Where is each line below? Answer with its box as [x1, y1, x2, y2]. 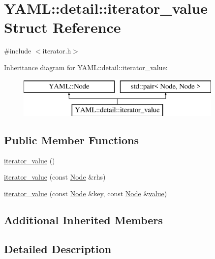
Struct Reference [4, 17, 121, 37]
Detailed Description [4, 241, 112, 256]
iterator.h [42, 46, 71, 56]
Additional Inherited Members [4, 212, 163, 228]
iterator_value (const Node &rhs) [4, 172, 106, 182]
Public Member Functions [4, 132, 139, 148]
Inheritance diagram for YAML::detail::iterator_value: [4, 62, 168, 72]
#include [4, 46, 31, 56]
